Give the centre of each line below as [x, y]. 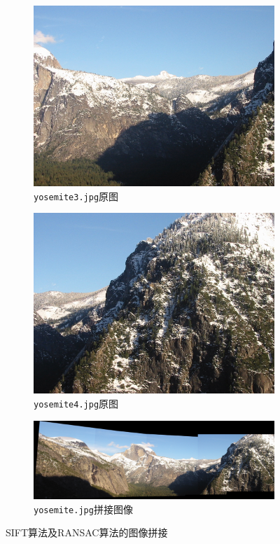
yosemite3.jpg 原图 [76, 196]
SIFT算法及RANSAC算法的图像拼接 [87, 532]
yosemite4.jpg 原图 [76, 403]
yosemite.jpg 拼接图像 [83, 509]
